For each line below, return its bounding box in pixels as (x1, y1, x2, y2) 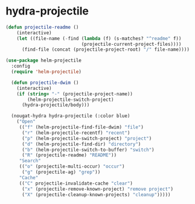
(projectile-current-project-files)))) (81, 41, 182, 47)
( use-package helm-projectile (5, 57, 82, 64)
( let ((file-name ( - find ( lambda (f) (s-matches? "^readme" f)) (16, 35, 182, 42)
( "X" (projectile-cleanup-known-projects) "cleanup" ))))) (21, 191, 171, 197)
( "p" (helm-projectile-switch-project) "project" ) (21, 135, 152, 141)
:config (11, 63, 31, 69)
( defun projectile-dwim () (11, 80, 79, 86)
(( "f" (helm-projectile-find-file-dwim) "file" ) (19, 124, 144, 130)
